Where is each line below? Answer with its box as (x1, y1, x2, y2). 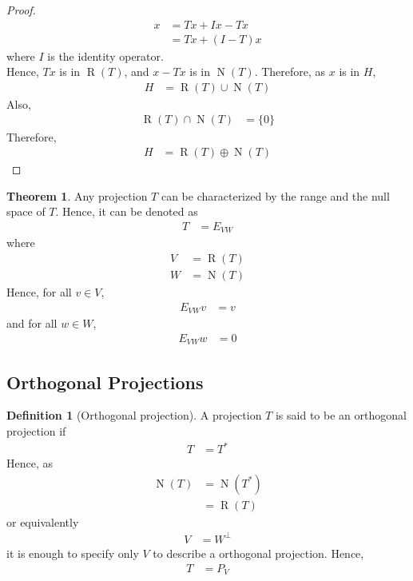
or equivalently (6, 513, 79, 530)
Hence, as (6, 455, 54, 472)
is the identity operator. (47, 47, 164, 64)
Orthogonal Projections (6, 369, 204, 394)
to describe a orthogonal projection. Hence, (153, 544, 364, 561)
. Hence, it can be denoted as (55, 203, 198, 220)
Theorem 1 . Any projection (6, 187, 148, 204)
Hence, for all (6, 284, 72, 300)
